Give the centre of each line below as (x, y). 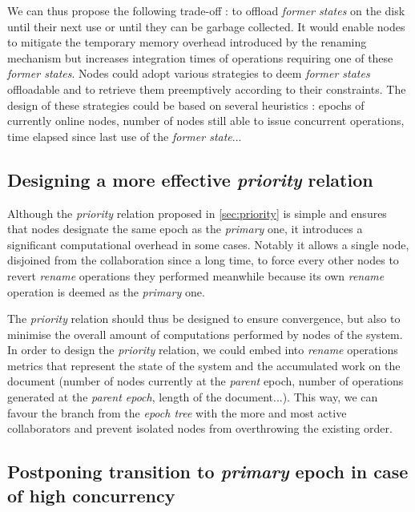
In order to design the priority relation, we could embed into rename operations (203, 350)
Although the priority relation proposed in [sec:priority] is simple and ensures (197, 213)
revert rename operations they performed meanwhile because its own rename (196, 275)
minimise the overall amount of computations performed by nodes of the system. (205, 334)
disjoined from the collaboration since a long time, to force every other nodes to (203, 260)
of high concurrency (91, 495)
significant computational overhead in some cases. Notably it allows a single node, (208, 244)
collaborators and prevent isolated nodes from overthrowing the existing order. (200, 428)
